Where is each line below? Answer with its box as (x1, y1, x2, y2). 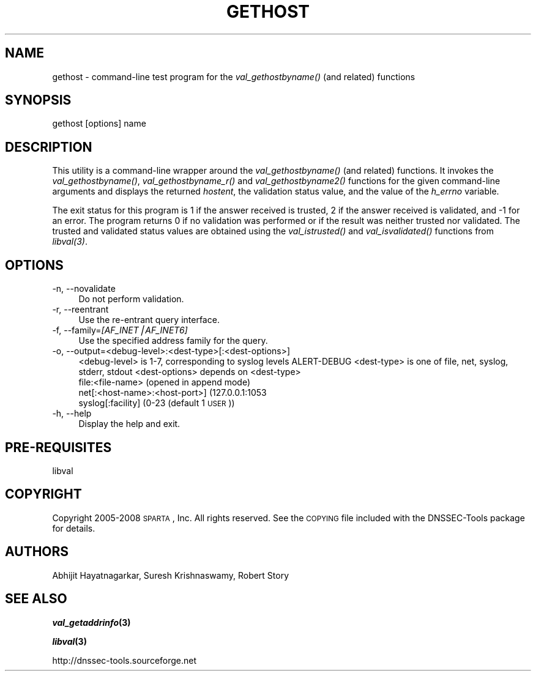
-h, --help (52, 408, 92, 419)
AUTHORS (5, 544, 69, 560)
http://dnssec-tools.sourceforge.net (52, 655, 197, 666)
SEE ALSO (5, 591, 67, 607)
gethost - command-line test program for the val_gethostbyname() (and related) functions (52, 71, 415, 82)
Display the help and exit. (78, 418, 181, 429)
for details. (52, 522, 95, 533)
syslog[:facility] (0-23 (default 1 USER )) (78, 398, 235, 409)
